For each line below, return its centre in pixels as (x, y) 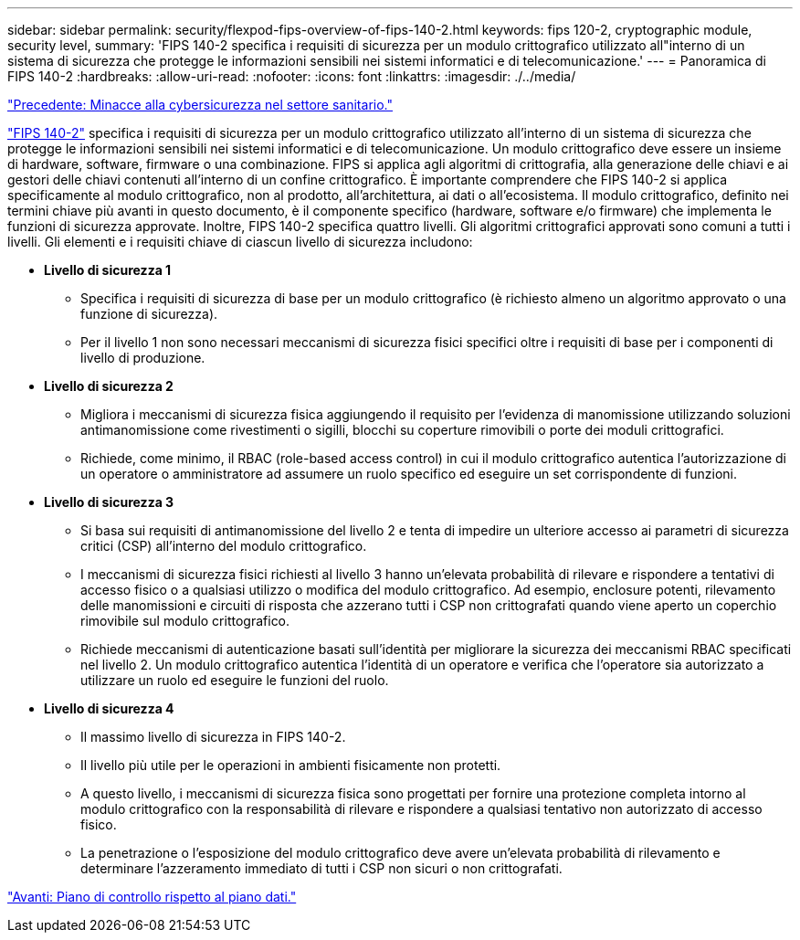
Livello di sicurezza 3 (109, 502)
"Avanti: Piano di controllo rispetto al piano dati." (152, 897)
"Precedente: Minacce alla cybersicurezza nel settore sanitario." (200, 105)
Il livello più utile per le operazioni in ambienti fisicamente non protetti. (291, 765)
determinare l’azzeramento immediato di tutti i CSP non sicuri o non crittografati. (321, 868)
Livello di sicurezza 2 (109, 386)
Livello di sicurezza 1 (108, 270)
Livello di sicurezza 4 (109, 708)
